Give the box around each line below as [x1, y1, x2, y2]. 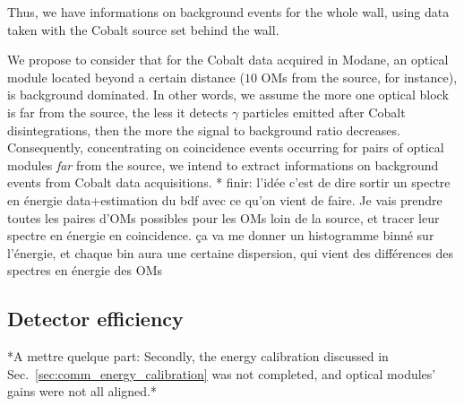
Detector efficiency [7, 305, 184, 333]
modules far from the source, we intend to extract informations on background [7, 155, 439, 174]
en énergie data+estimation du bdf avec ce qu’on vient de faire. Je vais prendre [7, 190, 443, 209]
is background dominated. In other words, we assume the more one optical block [7, 85, 449, 104]
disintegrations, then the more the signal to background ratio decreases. [7, 120, 400, 139]
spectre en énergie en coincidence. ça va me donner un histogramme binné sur [7, 226, 434, 245]
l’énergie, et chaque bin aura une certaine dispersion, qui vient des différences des [7, 243, 453, 262]
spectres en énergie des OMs [7, 261, 163, 280]
